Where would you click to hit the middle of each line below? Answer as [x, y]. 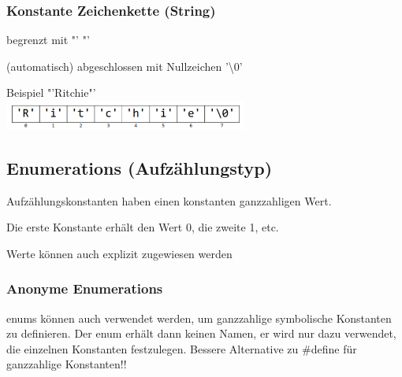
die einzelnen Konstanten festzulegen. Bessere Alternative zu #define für [182, 348]
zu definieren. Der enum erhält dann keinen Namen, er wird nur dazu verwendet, [201, 333]
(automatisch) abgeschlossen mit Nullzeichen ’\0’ [125, 66]
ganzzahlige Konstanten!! [67, 364]
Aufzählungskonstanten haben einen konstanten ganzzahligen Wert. [169, 200]
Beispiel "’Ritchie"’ [51, 92]
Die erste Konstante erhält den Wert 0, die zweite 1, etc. [143, 227]
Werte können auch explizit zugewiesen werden [119, 253]
